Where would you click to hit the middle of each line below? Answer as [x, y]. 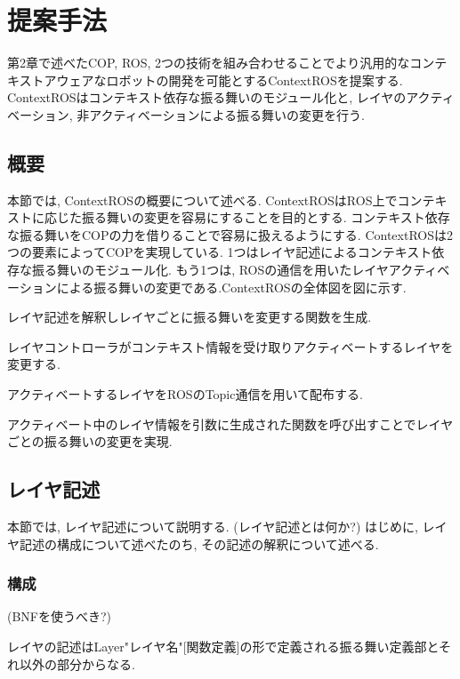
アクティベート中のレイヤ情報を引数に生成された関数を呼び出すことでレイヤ [230, 423]
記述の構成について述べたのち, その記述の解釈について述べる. [199, 543]
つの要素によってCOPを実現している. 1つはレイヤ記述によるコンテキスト [220, 252]
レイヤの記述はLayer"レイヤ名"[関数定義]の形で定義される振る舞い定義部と [223, 647]
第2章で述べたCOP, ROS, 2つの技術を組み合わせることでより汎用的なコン [221, 63]
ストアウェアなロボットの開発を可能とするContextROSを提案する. [211, 80]
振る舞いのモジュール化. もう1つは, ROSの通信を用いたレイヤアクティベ [241, 270]
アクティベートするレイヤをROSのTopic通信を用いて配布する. [185, 394]
